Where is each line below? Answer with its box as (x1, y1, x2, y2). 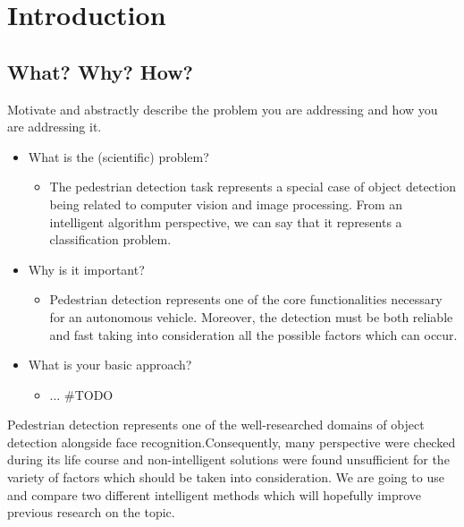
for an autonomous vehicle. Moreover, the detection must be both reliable (49, 307, 453, 326)
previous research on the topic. (7, 503, 175, 522)
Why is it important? (28, 259, 145, 278)
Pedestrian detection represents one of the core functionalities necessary (49, 290, 443, 309)
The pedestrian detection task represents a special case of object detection (49, 177, 456, 196)
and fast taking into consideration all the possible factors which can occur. (49, 325, 458, 344)
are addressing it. (7, 117, 102, 136)
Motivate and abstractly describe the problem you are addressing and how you (7, 99, 438, 118)
